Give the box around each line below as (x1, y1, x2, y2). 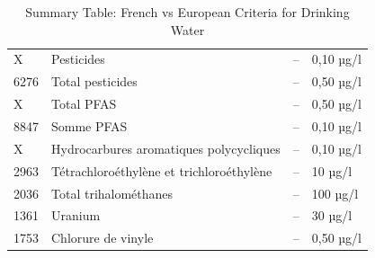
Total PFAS (51, 94, 117, 113)
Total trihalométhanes (51, 183, 174, 202)
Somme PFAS (51, 116, 128, 135)
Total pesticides (51, 72, 138, 91)
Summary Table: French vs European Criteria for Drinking (25, 3, 350, 21)
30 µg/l (311, 206, 353, 225)
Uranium (51, 206, 101, 225)
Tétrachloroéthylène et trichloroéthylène (51, 161, 272, 180)
